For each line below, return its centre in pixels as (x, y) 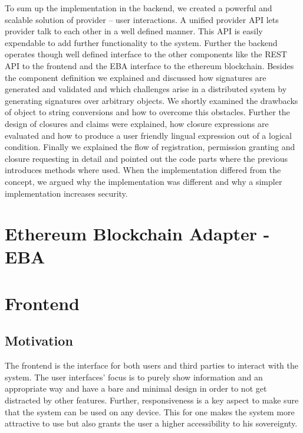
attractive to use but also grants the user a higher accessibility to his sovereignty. (151, 423)
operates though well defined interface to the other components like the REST (146, 54)
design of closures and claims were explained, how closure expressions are (137, 123)
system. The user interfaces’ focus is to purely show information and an (134, 377)
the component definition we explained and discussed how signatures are (136, 77)
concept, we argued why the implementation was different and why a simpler (144, 181)
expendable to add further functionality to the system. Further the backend (141, 42)
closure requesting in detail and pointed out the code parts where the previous (146, 158)
